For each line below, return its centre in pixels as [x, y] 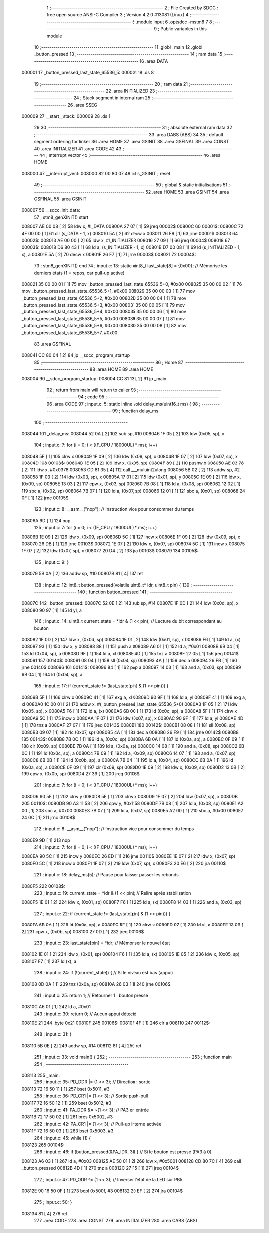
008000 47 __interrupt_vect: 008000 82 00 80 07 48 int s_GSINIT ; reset [96, 173]
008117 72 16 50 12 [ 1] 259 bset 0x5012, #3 [67, 1103]
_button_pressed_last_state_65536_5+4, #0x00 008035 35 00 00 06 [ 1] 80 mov [104, 312]
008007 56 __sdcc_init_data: [51, 210]
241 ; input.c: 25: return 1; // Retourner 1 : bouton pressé [91, 995]
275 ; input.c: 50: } [53, 1202]
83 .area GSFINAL [53, 344]
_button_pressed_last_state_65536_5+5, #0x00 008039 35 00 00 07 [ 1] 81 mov [103, 318]
